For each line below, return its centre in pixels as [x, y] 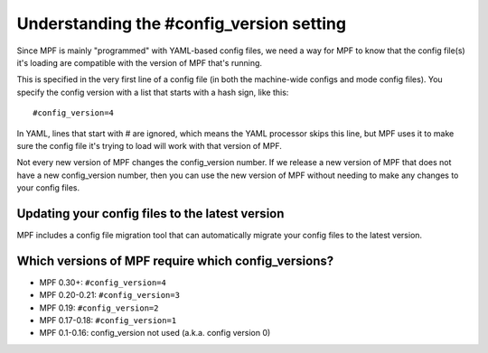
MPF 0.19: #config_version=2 [99, 308]
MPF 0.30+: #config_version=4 [103, 282]
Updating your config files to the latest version [150, 214]
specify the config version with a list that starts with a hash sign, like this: [153, 92]
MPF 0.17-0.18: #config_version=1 [108, 320]
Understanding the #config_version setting [182, 23]
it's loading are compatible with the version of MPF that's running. [139, 62]
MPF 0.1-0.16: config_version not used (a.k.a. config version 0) [155, 333]
